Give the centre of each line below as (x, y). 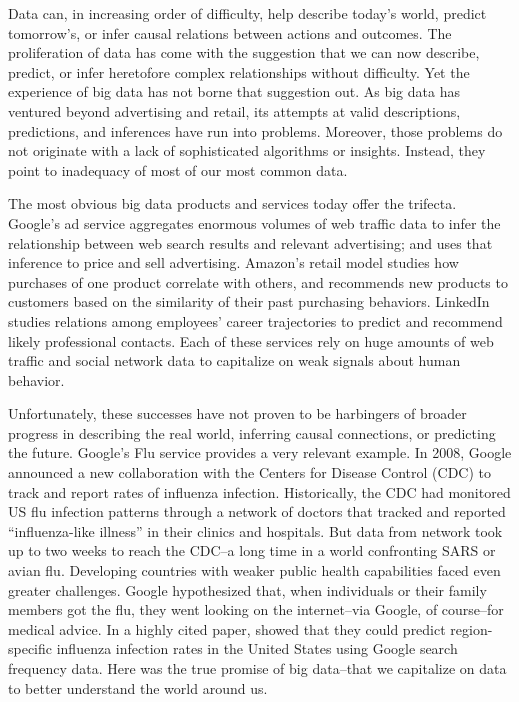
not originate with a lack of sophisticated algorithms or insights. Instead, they (247, 150)
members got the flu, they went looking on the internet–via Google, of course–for (256, 609)
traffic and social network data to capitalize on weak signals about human (234, 360)
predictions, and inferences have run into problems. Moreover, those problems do (255, 130)
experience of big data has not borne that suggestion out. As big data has (234, 91)
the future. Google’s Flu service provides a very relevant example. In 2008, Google (260, 452)
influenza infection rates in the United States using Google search (257, 648)
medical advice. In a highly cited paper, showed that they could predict (227, 628)
